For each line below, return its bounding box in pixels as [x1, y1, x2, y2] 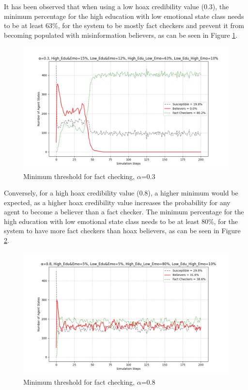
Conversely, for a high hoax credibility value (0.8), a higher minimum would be [4, 187, 238, 197]
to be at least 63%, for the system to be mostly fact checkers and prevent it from [4, 20, 244, 30]
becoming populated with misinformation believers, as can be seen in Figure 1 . [4, 30, 238, 40]
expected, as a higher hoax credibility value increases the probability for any [4, 197, 231, 207]
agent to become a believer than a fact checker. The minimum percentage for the [4, 207, 244, 217]
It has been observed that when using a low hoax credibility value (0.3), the [4, 1, 229, 11]
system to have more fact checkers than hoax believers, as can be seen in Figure [4, 225, 241, 236]
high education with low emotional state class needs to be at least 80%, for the [4, 216, 238, 226]
